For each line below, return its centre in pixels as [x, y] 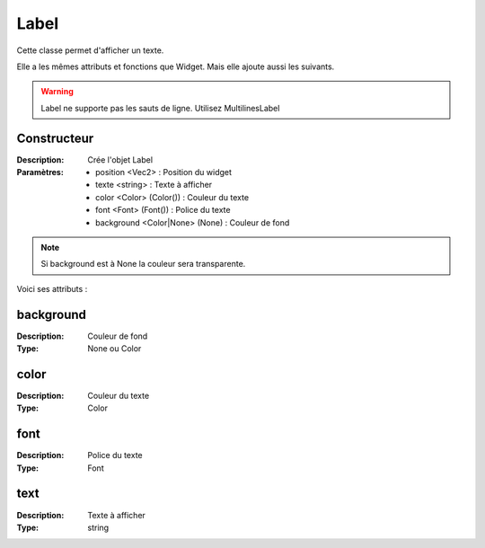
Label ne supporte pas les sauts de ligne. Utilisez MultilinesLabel [160, 108]
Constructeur [55, 138]
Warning [57, 92]
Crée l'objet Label [120, 159]
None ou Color [115, 349]
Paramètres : [40, 172]
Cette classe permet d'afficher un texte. [90, 50]
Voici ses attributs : [52, 288]
